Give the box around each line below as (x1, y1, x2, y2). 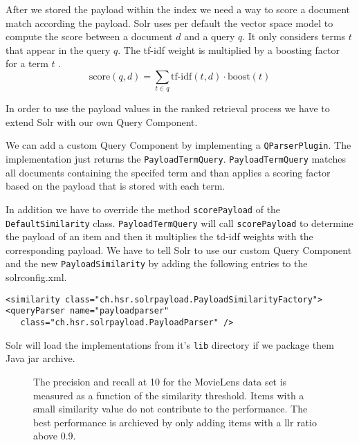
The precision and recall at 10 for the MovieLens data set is (33, 374, 287, 388)
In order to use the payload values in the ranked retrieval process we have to (6, 101, 330, 116)
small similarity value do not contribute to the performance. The (33, 401, 308, 416)
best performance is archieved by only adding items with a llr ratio (33, 415, 317, 429)
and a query (184, 29, 235, 44)
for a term (6, 56, 48, 71)
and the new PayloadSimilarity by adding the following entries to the (6, 256, 308, 271)
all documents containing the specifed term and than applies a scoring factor (6, 165, 331, 179)
